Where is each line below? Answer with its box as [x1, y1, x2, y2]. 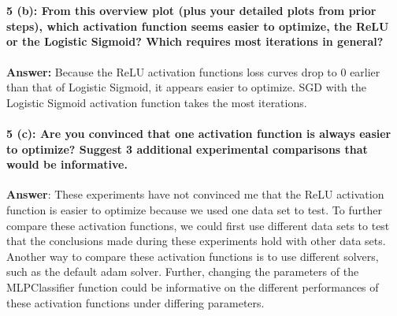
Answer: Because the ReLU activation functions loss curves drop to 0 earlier [6, 63, 380, 80]
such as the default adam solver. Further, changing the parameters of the [6, 263, 359, 280]
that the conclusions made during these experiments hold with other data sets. [6, 232, 386, 249]
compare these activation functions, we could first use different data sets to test [6, 217, 390, 233]
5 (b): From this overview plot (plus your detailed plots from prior [6, 2, 377, 19]
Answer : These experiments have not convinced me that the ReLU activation [6, 186, 384, 203]
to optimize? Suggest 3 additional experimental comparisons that [6, 140, 368, 157]
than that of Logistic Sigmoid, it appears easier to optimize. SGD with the [6, 79, 366, 95]
